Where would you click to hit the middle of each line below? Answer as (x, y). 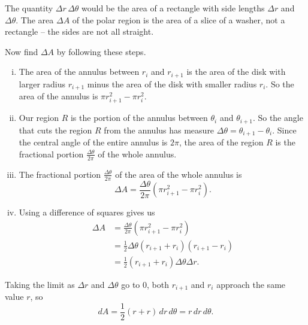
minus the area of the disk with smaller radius (172, 83)
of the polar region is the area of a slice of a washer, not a (179, 19)
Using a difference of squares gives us (87, 212)
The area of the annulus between (79, 72)
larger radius (42, 83)
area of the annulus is (58, 96)
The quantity (29, 8)
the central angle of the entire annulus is (93, 142)
